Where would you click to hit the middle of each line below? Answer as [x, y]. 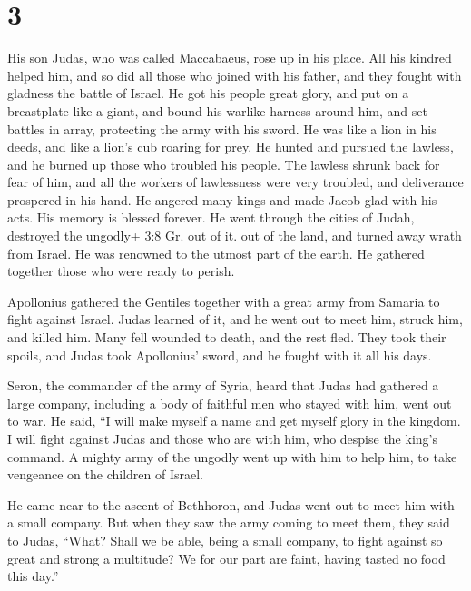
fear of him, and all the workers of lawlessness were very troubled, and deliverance [235, 182]
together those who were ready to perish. [121, 271]
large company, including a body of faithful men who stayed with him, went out [230, 403]
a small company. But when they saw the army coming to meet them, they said [229, 522]
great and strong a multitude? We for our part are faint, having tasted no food [226, 558]
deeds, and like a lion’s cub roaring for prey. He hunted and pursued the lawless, [231, 147]
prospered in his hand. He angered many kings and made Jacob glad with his [222, 199]
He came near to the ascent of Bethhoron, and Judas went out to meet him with [231, 504]
